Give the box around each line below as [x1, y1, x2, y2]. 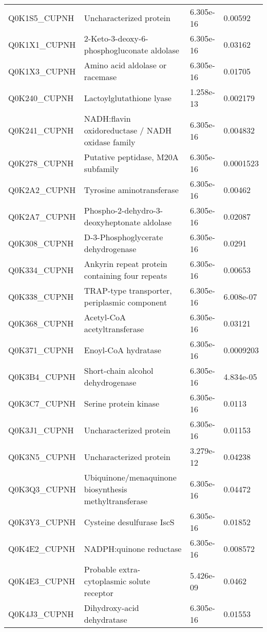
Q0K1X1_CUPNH [8, 38, 76, 50]
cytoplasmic [84, 575, 127, 587]
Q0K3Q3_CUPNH [8, 483, 76, 495]
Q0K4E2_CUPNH [8, 542, 75, 554]
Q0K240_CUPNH [8, 91, 74, 104]
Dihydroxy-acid [84, 602, 139, 614]
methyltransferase [84, 495, 148, 507]
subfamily [84, 163, 119, 175]
